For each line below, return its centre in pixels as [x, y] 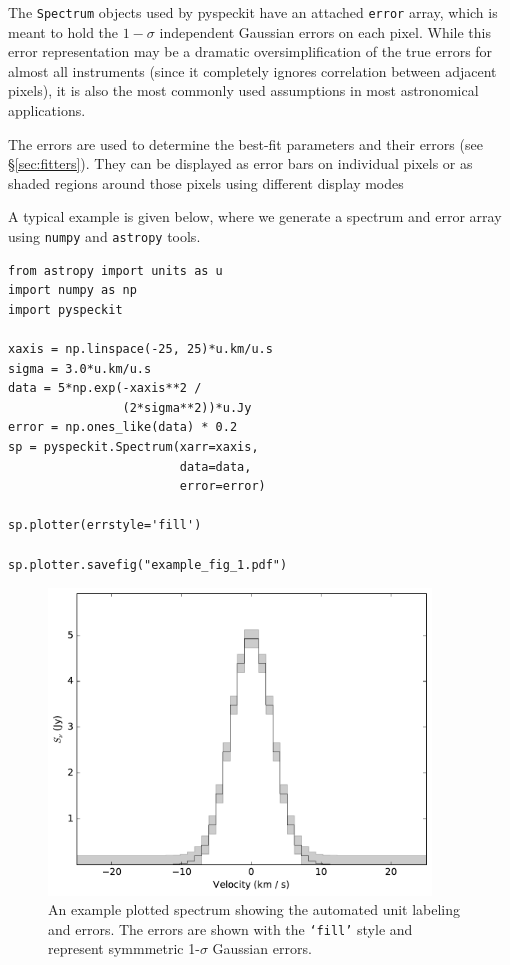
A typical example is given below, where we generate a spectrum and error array [255, 216]
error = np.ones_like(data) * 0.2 [123, 427]
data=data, [215, 466]
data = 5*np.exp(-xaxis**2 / [105, 388]
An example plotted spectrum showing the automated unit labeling [254, 909]
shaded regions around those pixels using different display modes [206, 182]
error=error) [222, 486]
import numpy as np [72, 290]
